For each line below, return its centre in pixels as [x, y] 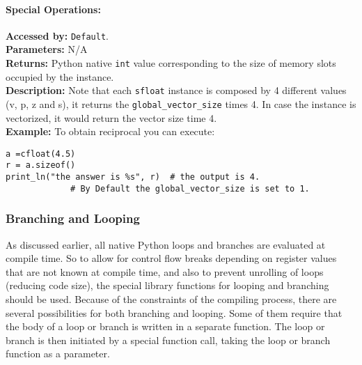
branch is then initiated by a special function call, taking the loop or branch [168, 340]
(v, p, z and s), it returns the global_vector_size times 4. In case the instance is [181, 103]
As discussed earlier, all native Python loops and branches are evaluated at [166, 244]
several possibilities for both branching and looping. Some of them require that [174, 312]
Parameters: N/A [47, 49]
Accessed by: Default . [57, 35]
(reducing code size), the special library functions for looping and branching [167, 285]
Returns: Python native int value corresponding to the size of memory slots [171, 63]
